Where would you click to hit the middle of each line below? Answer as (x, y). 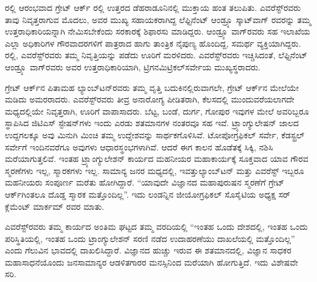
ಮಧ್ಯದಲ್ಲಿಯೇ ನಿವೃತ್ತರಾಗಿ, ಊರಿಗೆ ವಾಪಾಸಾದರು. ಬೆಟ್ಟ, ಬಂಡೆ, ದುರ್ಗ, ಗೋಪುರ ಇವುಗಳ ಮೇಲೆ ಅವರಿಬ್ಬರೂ (157, 111)
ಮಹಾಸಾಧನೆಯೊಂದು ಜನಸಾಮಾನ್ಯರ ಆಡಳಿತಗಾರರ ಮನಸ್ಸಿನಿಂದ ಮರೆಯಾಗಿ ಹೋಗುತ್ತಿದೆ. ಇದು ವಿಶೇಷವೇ (152, 262)
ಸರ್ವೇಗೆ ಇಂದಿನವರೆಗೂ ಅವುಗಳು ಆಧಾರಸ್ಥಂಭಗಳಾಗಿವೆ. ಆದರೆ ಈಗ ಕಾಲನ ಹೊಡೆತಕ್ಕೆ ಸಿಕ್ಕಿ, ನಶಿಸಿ (139, 146)
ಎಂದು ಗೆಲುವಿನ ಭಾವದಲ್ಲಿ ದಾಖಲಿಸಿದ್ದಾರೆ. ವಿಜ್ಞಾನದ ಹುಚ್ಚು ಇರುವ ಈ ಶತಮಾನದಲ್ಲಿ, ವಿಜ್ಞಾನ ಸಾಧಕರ (148, 250)
